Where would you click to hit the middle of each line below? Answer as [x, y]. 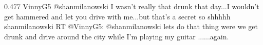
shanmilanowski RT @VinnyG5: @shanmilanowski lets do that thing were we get [131, 26]
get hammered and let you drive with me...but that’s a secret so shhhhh [117, 16]
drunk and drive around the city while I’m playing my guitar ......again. [117, 36]
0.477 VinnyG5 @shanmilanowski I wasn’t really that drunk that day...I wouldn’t [132, 6]
